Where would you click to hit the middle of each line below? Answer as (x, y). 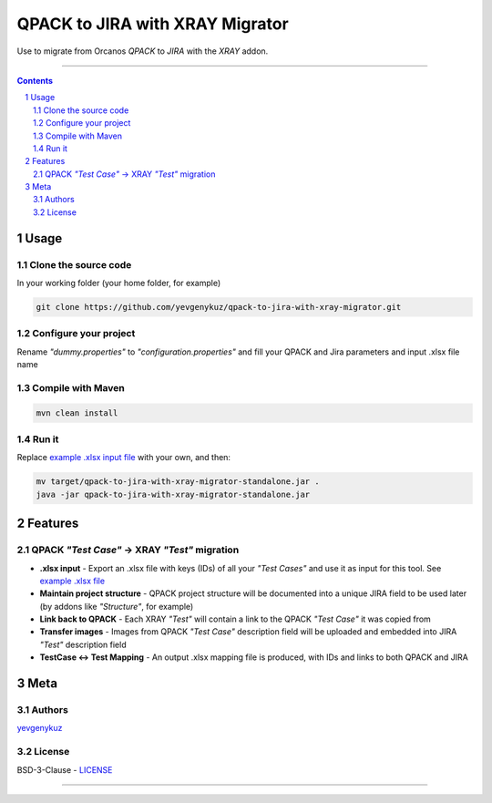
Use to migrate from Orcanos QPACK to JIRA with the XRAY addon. (143, 51)
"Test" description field (83, 644)
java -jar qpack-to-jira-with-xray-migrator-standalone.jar (173, 494)
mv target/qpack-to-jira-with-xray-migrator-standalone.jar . (178, 482)
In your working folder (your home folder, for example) (119, 283)
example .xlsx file (72, 581)
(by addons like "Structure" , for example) (117, 606)
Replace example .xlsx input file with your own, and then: (124, 458)
